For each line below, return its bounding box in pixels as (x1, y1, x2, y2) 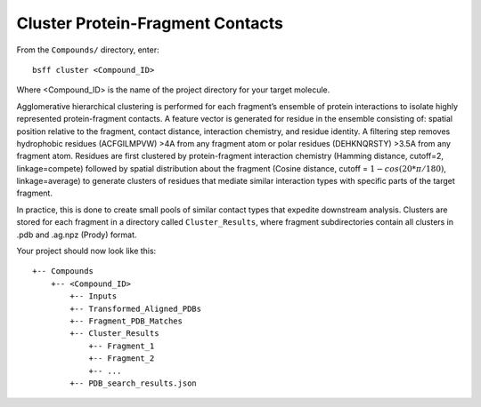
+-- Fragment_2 (88, 354, 155, 363)
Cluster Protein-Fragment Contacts (16, 13, 284, 33)
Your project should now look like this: (16, 245, 157, 257)
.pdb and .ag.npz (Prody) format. (16, 229, 137, 240)
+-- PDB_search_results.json (69, 378, 198, 388)
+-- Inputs (69, 291, 118, 301)
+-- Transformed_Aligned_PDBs (69, 303, 202, 314)
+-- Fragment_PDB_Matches (69, 315, 183, 326)
